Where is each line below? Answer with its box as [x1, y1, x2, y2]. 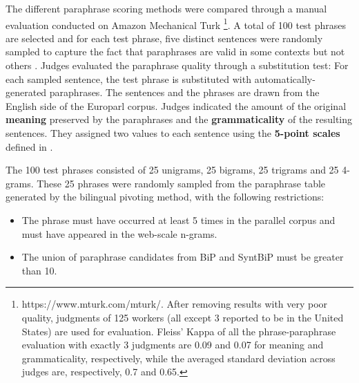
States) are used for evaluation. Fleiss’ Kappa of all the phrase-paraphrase [21, 324, 336, 338]
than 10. [21, 263, 57, 277]
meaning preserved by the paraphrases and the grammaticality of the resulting [6, 112, 353, 127]
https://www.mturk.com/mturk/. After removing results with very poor [21, 297, 328, 311]
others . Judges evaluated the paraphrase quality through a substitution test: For [6, 58, 349, 73]
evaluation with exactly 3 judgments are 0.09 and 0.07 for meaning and [21, 337, 324, 352]
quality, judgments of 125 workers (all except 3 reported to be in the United [21, 310, 344, 324]
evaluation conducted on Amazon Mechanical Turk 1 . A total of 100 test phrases [6, 15, 347, 32]
